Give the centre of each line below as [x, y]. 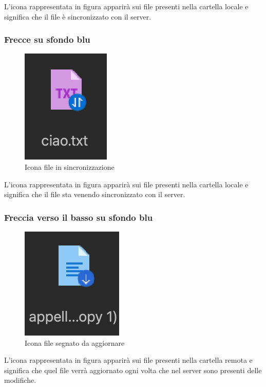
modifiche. [20, 380]
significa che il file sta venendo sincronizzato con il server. [95, 194]
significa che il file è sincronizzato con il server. [78, 16]
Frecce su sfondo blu [47, 39]
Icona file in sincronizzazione [70, 167]
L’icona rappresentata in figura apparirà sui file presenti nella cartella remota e [128, 360]
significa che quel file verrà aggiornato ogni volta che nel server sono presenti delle [133, 370]
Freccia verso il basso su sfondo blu [79, 217]
